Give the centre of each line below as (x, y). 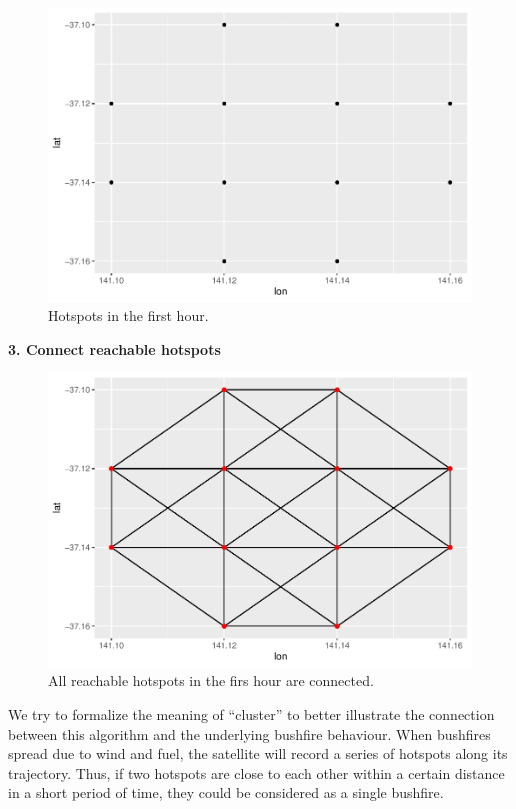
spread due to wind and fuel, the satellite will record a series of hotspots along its (258, 753)
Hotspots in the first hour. (128, 315)
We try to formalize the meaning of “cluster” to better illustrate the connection (251, 714)
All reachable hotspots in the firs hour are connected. (211, 680)
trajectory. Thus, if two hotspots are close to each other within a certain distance (256, 772)
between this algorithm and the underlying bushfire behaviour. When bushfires (249, 733)
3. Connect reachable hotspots (114, 348)
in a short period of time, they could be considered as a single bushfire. (226, 792)
